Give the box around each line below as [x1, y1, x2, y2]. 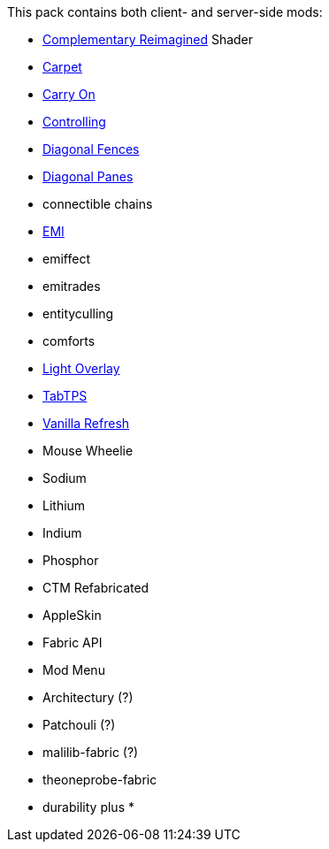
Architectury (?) [42, 690, 134, 705]
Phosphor [42, 553, 99, 568]
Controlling [42, 114, 106, 129]
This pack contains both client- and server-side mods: [7, 4, 323, 19]
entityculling [42, 306, 114, 321]
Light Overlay [42, 361, 120, 376]
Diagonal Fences [42, 141, 140, 157]
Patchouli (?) [42, 717, 116, 732]
